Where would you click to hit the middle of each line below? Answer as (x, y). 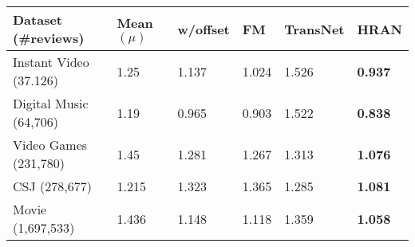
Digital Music (51, 103)
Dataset (38, 20)
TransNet (314, 29)
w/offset (204, 29)
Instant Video (51, 62)
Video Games (50, 145)
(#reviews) (49, 38)
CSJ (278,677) (52, 186)
